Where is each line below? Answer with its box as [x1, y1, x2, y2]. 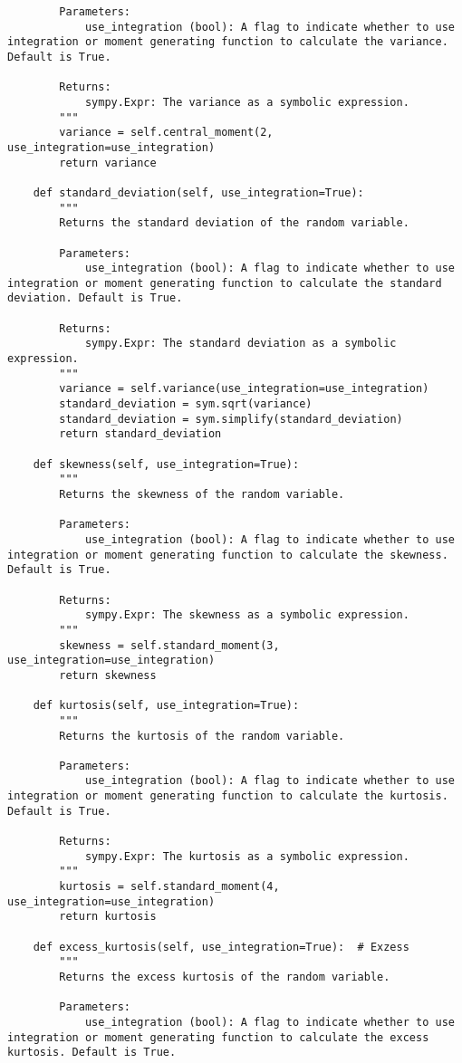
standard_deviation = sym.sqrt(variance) [59, 397, 313, 411]
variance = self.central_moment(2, [59, 126, 274, 139]
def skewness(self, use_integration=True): [33, 457, 300, 471]
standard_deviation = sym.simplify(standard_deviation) [59, 412, 403, 426]
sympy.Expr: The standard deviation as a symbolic [84, 337, 397, 350]
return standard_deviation [59, 427, 222, 441]
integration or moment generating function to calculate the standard [7, 276, 442, 290]
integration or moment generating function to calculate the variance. [7, 35, 448, 49]
